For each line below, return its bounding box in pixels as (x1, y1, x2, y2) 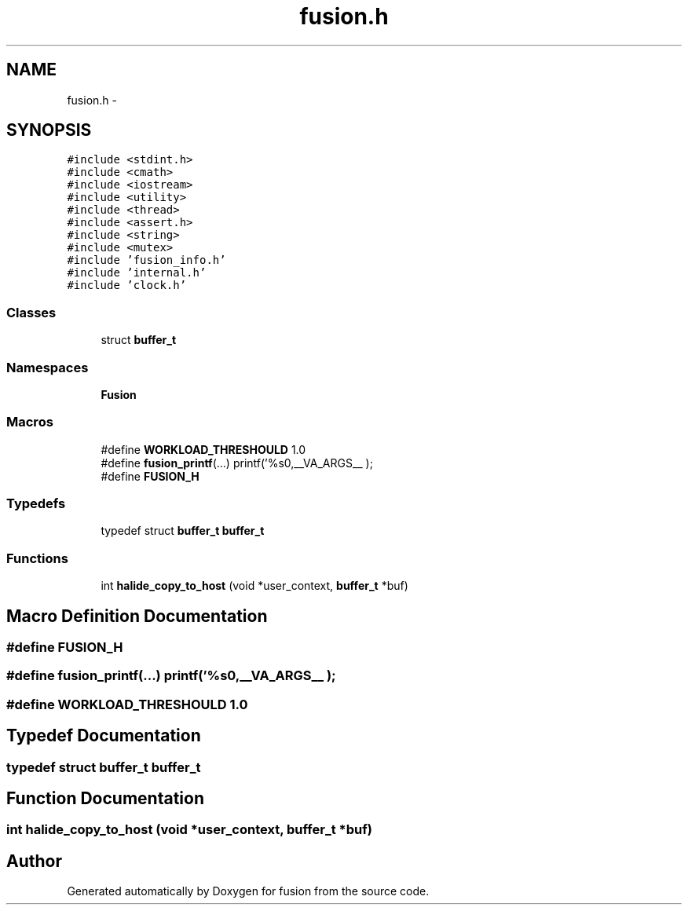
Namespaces (6, 359, 89, 375)
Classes (6, 304, 57, 320)
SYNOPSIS (6, 120, 92, 141)
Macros (6, 414, 53, 430)
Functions (6, 550, 68, 566)
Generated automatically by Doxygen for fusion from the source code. (67, 884, 430, 898)
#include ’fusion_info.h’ (67, 254, 226, 267)
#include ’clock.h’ (67, 279, 187, 292)
